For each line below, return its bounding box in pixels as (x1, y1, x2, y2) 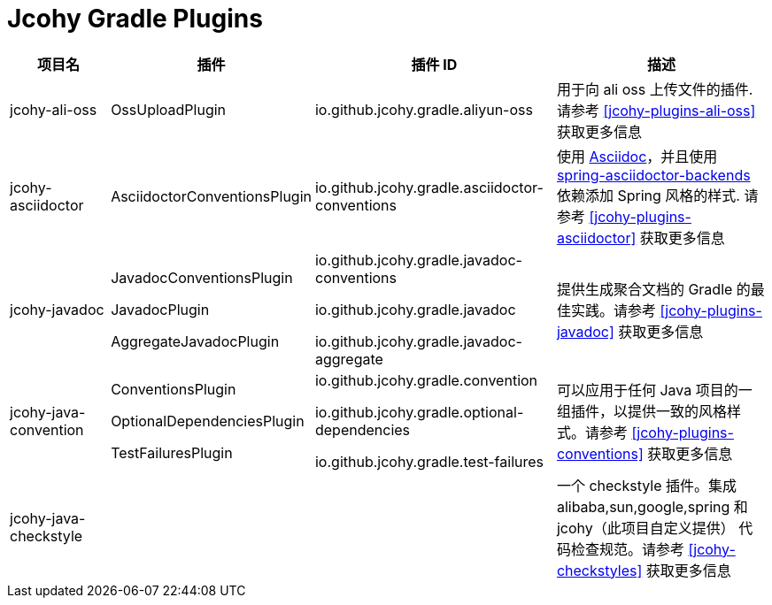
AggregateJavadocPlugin (111, 332, 280, 350)
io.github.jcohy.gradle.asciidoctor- (314, 178, 544, 196)
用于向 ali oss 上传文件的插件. (556, 80, 753, 98)
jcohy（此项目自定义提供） (556, 518, 735, 537)
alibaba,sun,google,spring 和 (556, 497, 748, 516)
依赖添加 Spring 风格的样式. (556, 186, 740, 204)
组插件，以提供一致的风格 (556, 402, 727, 420)
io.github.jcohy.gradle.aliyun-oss (314, 100, 533, 119)
